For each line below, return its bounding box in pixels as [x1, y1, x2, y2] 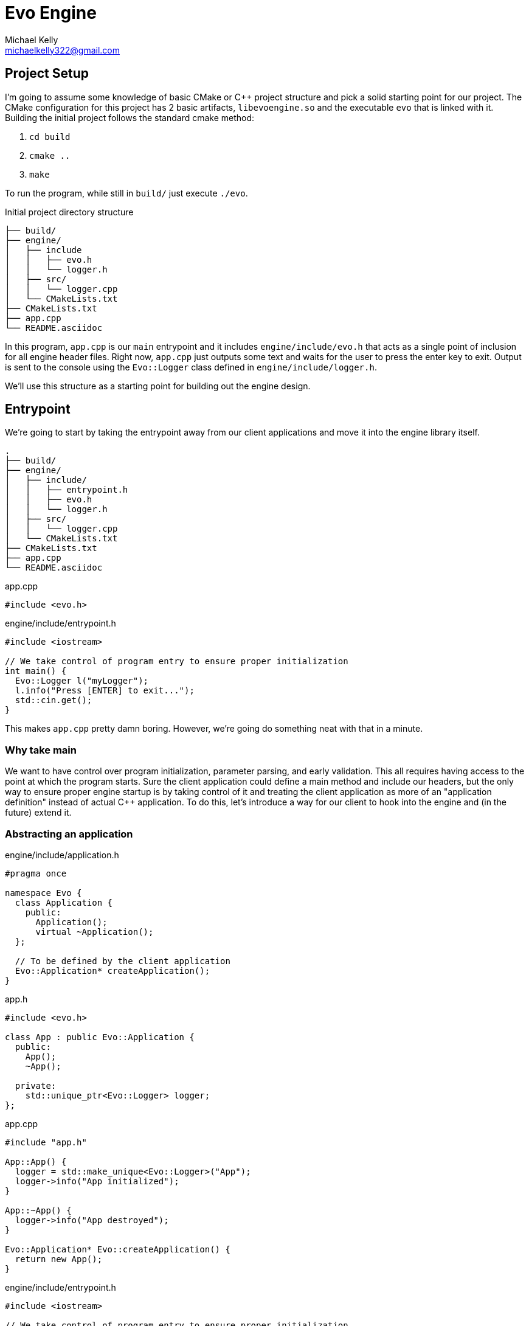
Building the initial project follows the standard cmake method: [5, 112, 255, 123]
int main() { [5, 666, 67, 676]
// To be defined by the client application [15, 956, 230, 966]
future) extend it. [5, 807, 72, 818]
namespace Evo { [5, 887, 82, 898]
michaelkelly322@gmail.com [5, 44, 120, 55]
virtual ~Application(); [35, 926, 154, 937]
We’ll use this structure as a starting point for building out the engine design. [5, 380, 311, 391]
